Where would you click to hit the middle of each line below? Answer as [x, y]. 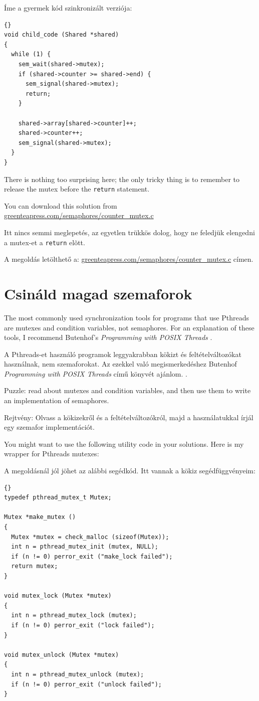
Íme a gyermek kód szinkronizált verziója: [68, 8]
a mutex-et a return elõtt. [45, 242]
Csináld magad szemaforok [98, 293]
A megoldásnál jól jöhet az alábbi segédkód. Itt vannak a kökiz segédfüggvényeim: [130, 471]
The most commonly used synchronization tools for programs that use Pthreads [126, 317]
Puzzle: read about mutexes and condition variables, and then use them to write [127, 390]
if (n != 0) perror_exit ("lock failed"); [83, 625]
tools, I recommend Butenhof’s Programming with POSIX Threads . [108, 337]
